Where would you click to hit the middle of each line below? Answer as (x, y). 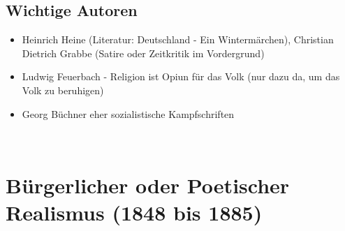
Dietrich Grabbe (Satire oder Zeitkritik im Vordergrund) (143, 53)
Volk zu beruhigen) (63, 90)
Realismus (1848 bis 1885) (134, 213)
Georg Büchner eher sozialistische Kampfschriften (128, 113)
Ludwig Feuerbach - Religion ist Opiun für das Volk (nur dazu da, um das (181, 76)
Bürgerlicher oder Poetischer (148, 185)
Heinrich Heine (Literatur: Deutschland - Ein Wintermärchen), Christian (178, 39)
